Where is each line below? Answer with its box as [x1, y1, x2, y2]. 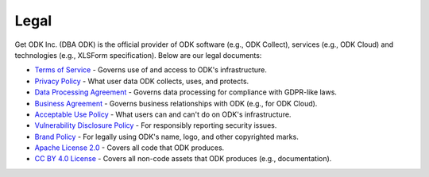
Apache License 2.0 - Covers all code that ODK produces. [34, 143, 225, 152]
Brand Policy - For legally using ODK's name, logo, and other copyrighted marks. [34, 132, 300, 141]
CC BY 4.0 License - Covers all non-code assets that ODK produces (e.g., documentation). [34, 154, 332, 164]
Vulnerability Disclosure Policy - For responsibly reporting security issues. [34, 121, 277, 130]
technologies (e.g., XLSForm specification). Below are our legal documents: [14, 50, 262, 60]
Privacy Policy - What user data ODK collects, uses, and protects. [34, 76, 249, 86]
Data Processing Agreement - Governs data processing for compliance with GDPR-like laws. [34, 87, 338, 97]
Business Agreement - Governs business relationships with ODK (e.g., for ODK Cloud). [34, 98, 318, 108]
